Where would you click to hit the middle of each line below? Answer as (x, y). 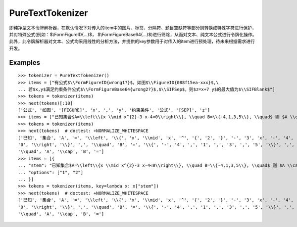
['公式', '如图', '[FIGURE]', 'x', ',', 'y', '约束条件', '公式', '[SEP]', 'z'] (114, 110)
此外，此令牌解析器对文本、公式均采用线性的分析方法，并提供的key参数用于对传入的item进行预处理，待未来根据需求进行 (132, 42)
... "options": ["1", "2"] (51, 172)
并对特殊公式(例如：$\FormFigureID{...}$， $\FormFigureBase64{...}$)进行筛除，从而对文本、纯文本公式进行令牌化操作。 (133, 34)
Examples (25, 63)
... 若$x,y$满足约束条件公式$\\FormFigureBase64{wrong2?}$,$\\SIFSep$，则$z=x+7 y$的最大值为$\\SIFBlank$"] (147, 89)
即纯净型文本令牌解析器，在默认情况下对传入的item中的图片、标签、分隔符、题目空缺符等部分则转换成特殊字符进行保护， (133, 28)
